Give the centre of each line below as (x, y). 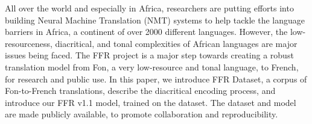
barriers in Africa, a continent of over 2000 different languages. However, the (146, 32)
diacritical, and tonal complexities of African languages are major (176, 43)
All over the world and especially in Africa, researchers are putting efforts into (149, 8)
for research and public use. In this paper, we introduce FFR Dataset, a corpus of (156, 79)
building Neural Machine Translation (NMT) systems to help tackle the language (155, 20)
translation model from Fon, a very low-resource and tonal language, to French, (152, 67)
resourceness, (29, 43)
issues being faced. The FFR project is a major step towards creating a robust (149, 55)
